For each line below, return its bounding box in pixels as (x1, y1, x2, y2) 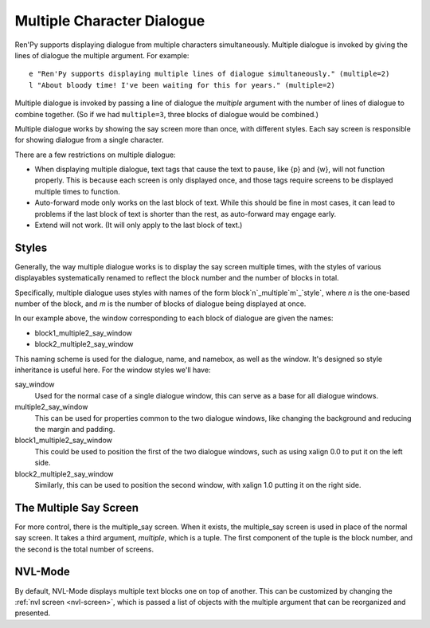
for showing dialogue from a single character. (14, 135, 164, 145)
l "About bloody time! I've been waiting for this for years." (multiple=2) (29, 80, 336, 89)
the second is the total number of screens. (14, 544, 154, 554)
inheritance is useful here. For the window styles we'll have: (14, 365, 211, 375)
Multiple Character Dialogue (14, 12, 205, 29)
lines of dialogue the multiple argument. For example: (14, 50, 190, 60)
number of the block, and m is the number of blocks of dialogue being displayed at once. (14, 299, 307, 308)
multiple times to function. (34, 186, 121, 196)
